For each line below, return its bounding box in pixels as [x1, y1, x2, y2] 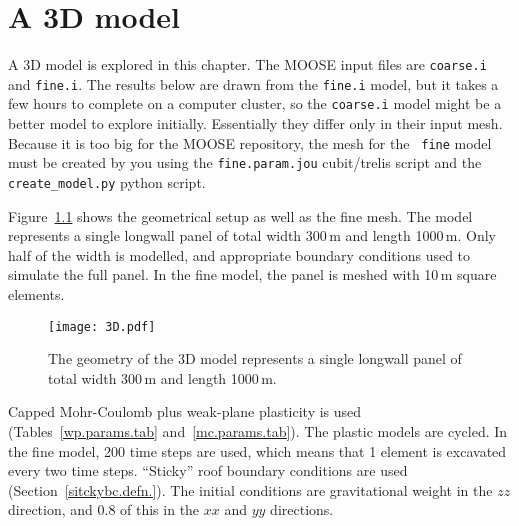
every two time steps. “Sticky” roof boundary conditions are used [8, 460, 408, 481]
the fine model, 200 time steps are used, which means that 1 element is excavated [8, 440, 507, 461]
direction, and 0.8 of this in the [8, 499, 200, 520]
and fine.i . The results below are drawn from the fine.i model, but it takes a [8, 73, 499, 94]
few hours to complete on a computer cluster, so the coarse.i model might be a [8, 93, 502, 114]
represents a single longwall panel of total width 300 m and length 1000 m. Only [8, 225, 496, 246]
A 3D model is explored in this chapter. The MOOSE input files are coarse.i [8, 54, 487, 75]
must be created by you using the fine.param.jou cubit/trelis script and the [8, 152, 482, 173]
